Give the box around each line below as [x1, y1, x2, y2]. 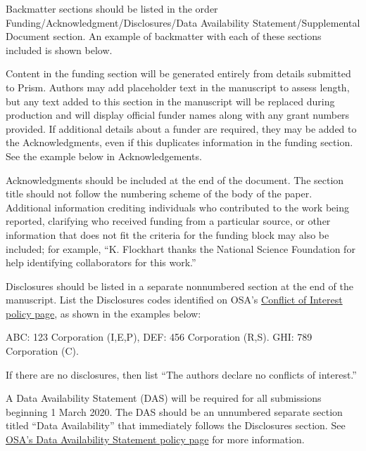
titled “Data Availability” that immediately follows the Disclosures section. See [6, 418, 346, 433]
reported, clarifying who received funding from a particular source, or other [6, 214, 331, 228]
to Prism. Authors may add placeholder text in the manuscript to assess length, [6, 79, 350, 94]
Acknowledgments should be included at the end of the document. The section [6, 172, 344, 187]
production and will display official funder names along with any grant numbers [6, 107, 350, 122]
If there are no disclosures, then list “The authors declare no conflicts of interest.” [6, 367, 357, 381]
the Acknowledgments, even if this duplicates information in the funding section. [6, 135, 353, 150]
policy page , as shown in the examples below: [6, 306, 201, 320]
